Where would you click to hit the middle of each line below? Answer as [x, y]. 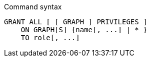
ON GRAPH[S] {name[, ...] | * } [84, 30]
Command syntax [33, 7]
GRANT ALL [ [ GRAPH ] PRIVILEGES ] [76, 22]
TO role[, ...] [50, 38]
